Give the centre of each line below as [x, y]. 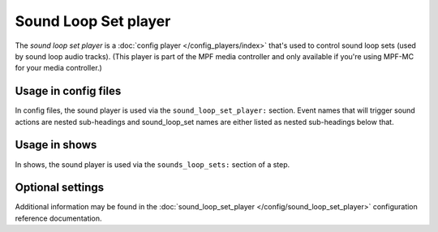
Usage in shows [56, 145]
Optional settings [60, 188]
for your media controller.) [59, 68]
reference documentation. [58, 218]
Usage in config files [68, 91]
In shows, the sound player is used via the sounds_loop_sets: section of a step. [152, 164]
